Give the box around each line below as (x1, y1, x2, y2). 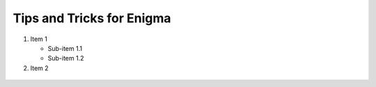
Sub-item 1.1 (47, 44, 83, 52)
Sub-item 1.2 (47, 54, 84, 63)
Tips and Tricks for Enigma (13, 10, 171, 26)
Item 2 (30, 63, 49, 72)
